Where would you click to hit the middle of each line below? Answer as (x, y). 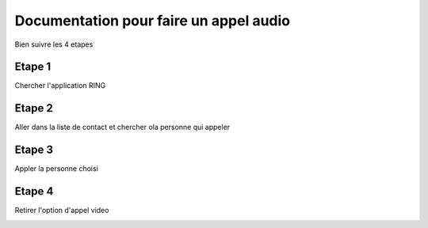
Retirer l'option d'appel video (62, 211)
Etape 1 (33, 67)
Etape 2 (34, 108)
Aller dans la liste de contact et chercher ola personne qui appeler (122, 127)
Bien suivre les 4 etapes (54, 44)
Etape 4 (34, 191)
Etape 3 (34, 150)
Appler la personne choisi (57, 169)
